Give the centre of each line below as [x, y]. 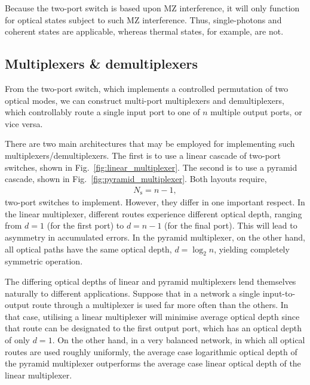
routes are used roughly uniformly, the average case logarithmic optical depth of [151, 351]
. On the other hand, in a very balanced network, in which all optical [179, 339]
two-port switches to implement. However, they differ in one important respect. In [155, 202]
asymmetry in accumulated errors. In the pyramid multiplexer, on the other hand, [155, 237]
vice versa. [24, 123]
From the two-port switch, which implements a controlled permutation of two [147, 88]
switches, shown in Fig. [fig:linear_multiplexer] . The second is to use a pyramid [151, 167]
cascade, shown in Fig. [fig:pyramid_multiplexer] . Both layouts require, [136, 179]
